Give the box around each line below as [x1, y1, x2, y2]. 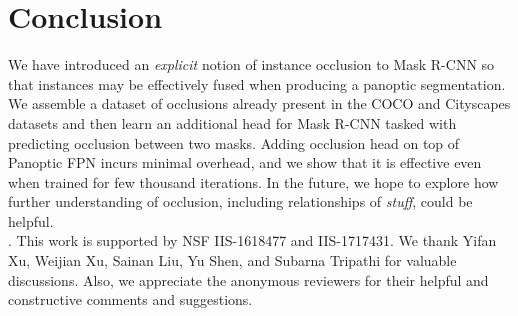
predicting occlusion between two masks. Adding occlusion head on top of [8, 132, 460, 153]
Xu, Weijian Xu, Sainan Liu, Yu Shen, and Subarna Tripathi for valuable [8, 250, 457, 271]
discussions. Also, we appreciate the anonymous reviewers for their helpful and [8, 269, 489, 290]
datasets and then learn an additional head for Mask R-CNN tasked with [8, 112, 457, 133]
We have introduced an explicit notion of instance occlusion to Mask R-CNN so [8, 54, 495, 75]
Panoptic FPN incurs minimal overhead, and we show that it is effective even [8, 152, 482, 173]
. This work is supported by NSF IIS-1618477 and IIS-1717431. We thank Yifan [8, 230, 497, 251]
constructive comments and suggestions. [8, 289, 253, 310]
